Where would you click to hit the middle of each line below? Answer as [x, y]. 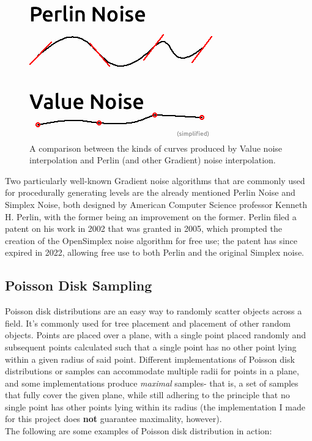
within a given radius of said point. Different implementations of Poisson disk [150, 359]
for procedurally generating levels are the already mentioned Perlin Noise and [150, 192]
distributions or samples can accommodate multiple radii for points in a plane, [152, 371]
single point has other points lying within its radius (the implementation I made [155, 406]
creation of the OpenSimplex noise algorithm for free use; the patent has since [151, 240]
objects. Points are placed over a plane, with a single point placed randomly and [156, 335]
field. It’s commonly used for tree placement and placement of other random [148, 323]
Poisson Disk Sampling [79, 285]
